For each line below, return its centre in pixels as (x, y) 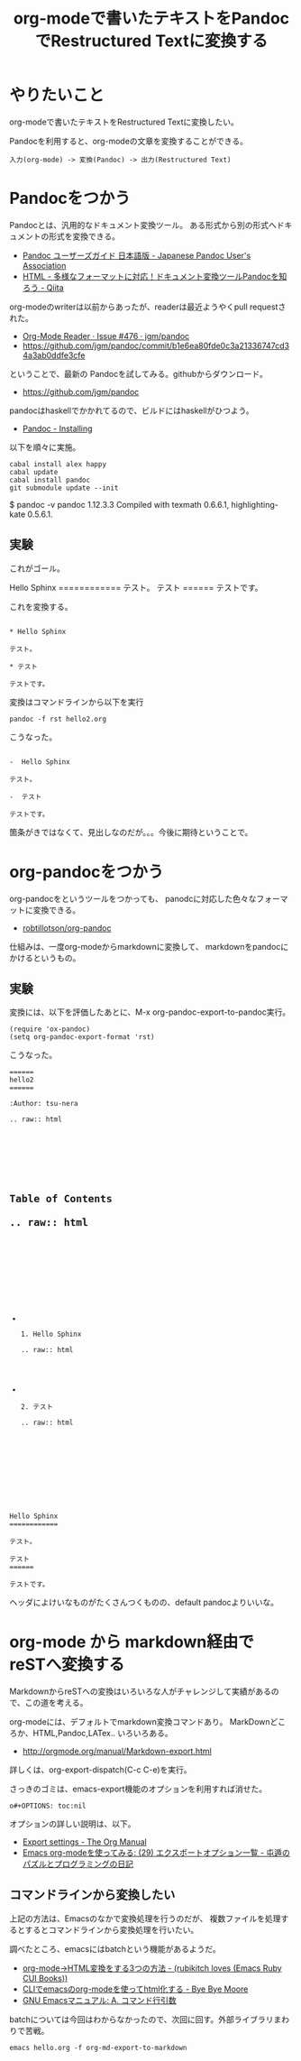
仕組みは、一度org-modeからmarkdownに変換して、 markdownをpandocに (149, 946)
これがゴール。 (37, 568)
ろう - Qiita (43, 287)
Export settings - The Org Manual (84, 1842)
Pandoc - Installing (57, 428)
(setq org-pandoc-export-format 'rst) (82, 1037)
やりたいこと (57, 95)
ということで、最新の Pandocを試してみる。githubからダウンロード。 (138, 373)
